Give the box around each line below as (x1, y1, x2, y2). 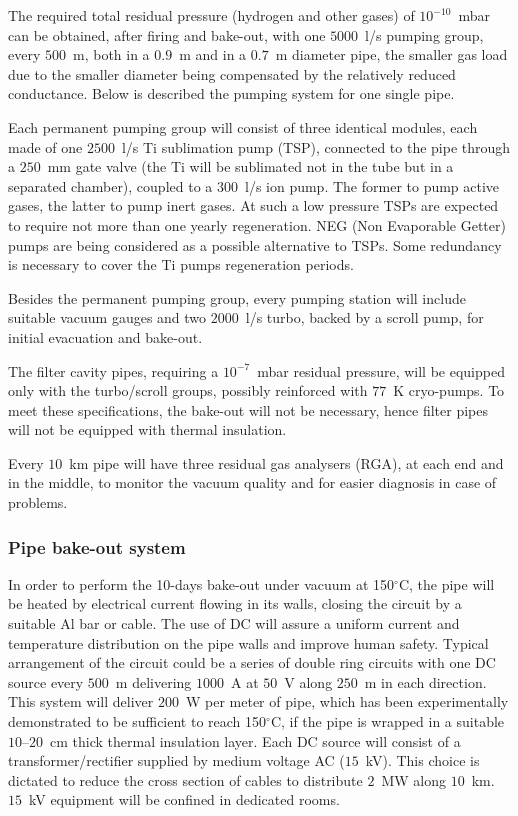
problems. (8, 492, 68, 513)
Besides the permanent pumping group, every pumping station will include (8, 287, 466, 308)
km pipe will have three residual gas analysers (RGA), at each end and (69, 452, 504, 473)
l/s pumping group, (365, 24, 484, 45)
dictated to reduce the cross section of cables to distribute (8, 769, 363, 790)
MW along (381, 769, 446, 790)
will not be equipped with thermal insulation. (8, 419, 287, 440)
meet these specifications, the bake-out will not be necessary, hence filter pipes (8, 399, 488, 420)
